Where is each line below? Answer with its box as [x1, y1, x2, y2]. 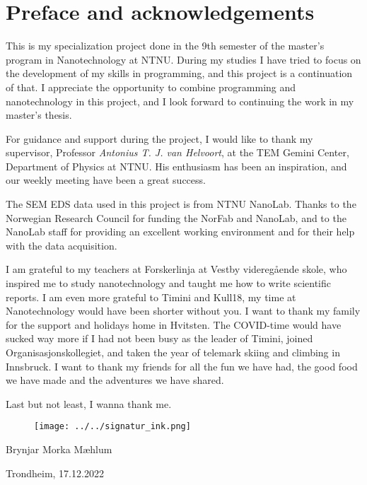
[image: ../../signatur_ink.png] [34, 421, 191, 432]
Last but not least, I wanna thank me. [6, 396, 172, 411]
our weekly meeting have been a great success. [6, 173, 206, 187]
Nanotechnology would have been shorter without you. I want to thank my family [6, 303, 361, 318]
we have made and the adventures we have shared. [6, 373, 224, 387]
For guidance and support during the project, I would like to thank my [6, 131, 313, 146]
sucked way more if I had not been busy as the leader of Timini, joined [6, 331, 313, 346]
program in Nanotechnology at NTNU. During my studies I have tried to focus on [6, 52, 361, 66]
